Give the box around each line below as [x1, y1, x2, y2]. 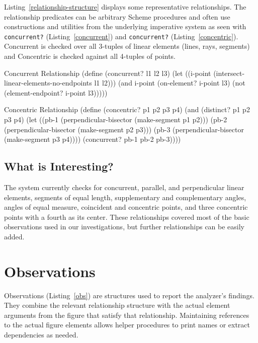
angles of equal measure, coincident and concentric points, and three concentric [4, 202, 248, 212]
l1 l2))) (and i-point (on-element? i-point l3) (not [94, 77, 245, 88]
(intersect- [213, 67, 245, 78]
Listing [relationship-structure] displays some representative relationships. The [4, 2, 246, 12]
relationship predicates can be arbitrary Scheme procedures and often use [4, 11, 230, 22]
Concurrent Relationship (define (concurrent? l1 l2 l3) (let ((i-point [4, 67, 211, 78]
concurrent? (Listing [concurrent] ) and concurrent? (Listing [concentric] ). [4, 31, 238, 41]
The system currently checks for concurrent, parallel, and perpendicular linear [4, 182, 244, 192]
